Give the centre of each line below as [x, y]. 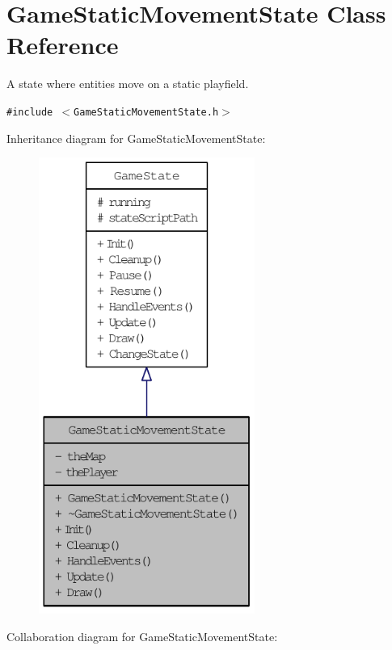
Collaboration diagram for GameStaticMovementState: [142, 637]
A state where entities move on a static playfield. [128, 84]
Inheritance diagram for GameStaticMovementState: [136, 138]
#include [30, 112]
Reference [63, 45]
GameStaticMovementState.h [146, 112]
